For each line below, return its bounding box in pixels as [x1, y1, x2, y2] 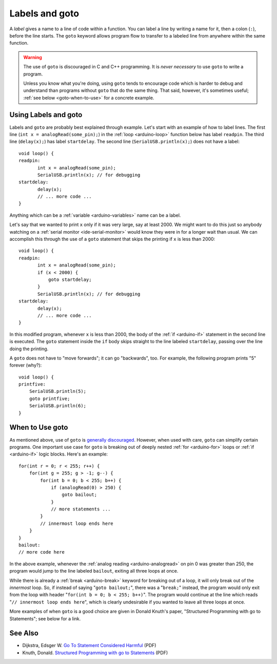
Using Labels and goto [9, 110, 83, 119]
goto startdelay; [48, 277, 92, 282]
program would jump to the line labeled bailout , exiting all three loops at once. [9, 568, 179, 574]
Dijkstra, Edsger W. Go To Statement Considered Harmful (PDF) [22, 642, 156, 649]
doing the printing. [9, 346, 49, 352]
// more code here [18, 549, 65, 555]
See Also [9, 629, 38, 638]
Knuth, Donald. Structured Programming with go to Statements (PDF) [22, 650, 168, 656]
